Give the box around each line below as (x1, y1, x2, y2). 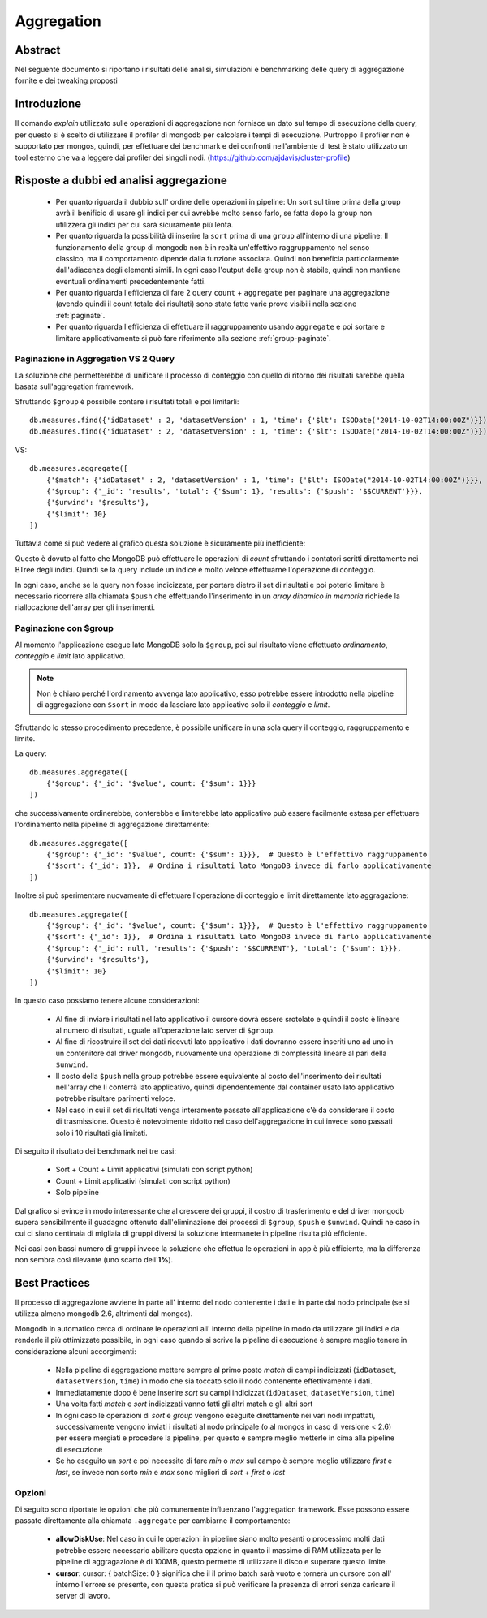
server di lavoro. (55, 1591, 110, 1601)
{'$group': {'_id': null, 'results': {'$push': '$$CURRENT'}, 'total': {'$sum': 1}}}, (45, 943, 402, 953)
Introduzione (15, 97, 82, 111)
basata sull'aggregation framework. (15, 382, 134, 391)
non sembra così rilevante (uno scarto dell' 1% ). (15, 1255, 174, 1265)
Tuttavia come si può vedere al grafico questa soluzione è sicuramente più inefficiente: (15, 538, 306, 548)
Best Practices (15, 1275, 91, 1290)
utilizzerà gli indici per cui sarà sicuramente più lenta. (55, 219, 234, 229)
